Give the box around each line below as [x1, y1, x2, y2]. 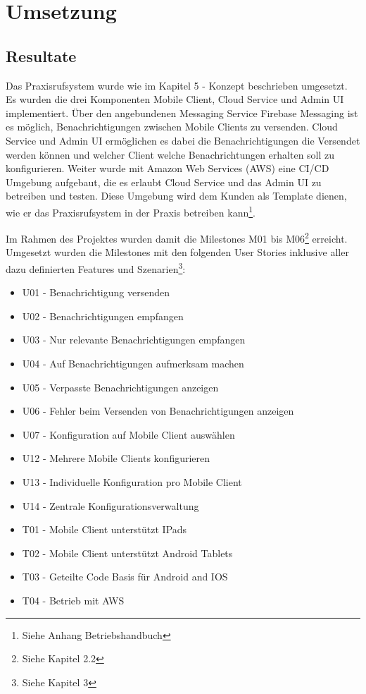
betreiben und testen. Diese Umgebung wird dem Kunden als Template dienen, [6, 188, 347, 203]
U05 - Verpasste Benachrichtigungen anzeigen [22, 379, 219, 394]
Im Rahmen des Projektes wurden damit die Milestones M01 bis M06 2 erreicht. [6, 229, 348, 245]
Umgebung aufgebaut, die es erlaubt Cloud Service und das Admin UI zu [6, 174, 322, 189]
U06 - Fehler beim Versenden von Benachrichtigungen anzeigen [22, 403, 294, 418]
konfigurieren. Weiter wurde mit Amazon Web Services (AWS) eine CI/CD [6, 161, 329, 176]
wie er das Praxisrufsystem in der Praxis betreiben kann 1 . [6, 202, 255, 219]
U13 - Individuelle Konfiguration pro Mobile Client [22, 475, 242, 489]
